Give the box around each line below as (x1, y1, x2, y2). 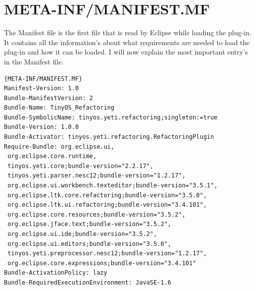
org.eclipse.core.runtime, (7, 153, 97, 160)
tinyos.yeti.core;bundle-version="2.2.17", (7, 162, 154, 170)
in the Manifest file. (4, 56, 64, 66)
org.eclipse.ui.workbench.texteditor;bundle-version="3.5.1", (7, 182, 218, 189)
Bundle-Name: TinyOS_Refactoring (4, 104, 114, 112)
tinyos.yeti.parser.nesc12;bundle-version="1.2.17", (7, 172, 186, 179)
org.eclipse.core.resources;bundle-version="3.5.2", (7, 211, 186, 218)
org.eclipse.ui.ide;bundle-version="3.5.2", (7, 231, 157, 237)
